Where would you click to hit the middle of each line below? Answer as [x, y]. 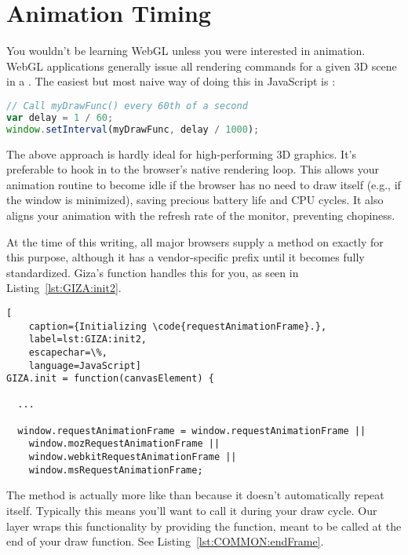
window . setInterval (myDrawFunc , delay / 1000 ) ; [133, 129]
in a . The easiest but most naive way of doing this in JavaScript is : [171, 81]
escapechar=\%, [68, 352]
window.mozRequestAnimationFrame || [124, 444]
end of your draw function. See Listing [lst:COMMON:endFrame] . [165, 541]
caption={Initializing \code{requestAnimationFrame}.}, [178, 326]
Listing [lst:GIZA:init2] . [64, 288]
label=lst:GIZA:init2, [87, 340]
